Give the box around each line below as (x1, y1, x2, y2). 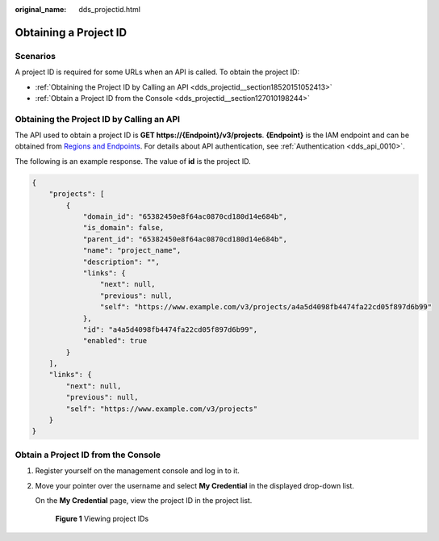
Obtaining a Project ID (15, 25, 128, 40)
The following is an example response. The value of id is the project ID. (15, 156, 251, 166)
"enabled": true (82, 336, 148, 346)
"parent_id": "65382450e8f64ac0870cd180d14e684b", (82, 234, 288, 244)
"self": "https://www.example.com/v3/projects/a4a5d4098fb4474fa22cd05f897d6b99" (99, 303, 432, 312)
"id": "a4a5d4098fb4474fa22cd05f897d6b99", (82, 325, 258, 334)
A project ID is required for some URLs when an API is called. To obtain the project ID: (15, 67, 300, 77)
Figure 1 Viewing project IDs (55, 514, 149, 524)
